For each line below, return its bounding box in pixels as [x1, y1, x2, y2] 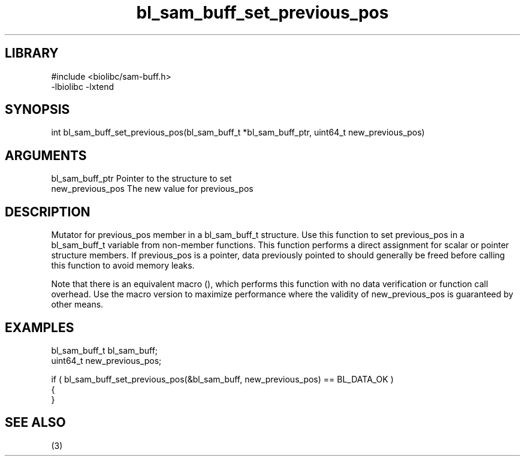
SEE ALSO [5, 415, 66, 430]
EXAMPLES [5, 320, 74, 335]
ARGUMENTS [5, 147, 87, 163]
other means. [51, 299, 104, 310]
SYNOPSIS [5, 102, 70, 117]
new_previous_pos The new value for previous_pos [51, 183, 254, 194]
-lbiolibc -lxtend [51, 81, 114, 92]
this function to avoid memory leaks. [51, 260, 195, 271]
